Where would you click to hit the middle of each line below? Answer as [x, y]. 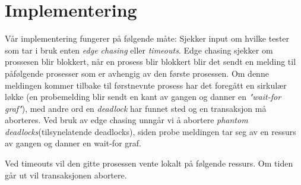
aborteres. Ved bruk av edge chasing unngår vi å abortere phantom [126, 120]
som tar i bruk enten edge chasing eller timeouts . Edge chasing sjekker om [139, 50]
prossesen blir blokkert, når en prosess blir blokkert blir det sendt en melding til [150, 62]
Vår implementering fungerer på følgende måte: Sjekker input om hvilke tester [147, 38]
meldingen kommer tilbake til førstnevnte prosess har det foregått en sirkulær [146, 85]
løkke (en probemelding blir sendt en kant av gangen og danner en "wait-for [143, 97]
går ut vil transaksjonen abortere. [66, 175]
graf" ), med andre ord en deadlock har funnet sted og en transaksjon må [136, 108]
